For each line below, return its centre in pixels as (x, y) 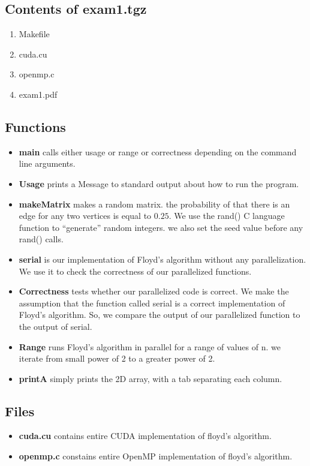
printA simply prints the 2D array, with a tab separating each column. (151, 378)
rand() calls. (41, 239)
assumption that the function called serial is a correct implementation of (152, 303)
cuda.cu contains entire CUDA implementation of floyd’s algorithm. (145, 436)
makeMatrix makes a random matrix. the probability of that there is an (154, 204)
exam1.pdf (38, 94)
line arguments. (47, 163)
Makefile (34, 34)
